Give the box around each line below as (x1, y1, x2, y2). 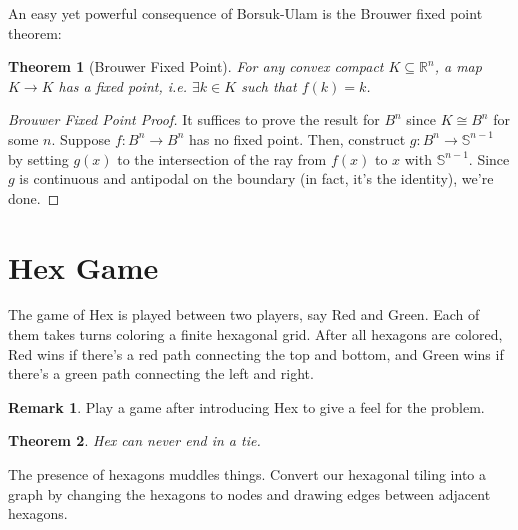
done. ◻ (8, 187, 60, 208)
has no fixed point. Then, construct (189, 128, 406, 149)
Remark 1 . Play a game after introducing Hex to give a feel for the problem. (8, 396, 485, 417)
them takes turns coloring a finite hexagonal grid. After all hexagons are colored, (8, 324, 503, 345)
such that (241, 75, 297, 96)
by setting (8, 148, 69, 169)
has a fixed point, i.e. (58, 75, 188, 96)
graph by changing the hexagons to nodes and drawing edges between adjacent (8, 483, 491, 504)
